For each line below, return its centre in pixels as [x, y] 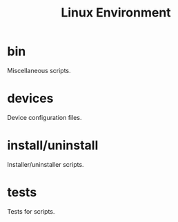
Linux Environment [116, 13]
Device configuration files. [44, 117]
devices [30, 99]
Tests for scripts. [31, 211]
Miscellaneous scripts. [39, 70]
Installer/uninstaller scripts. [46, 164]
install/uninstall [53, 145]
